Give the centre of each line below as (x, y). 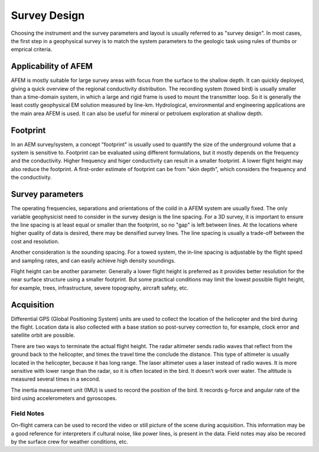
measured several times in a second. (56, 379)
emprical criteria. (32, 50)
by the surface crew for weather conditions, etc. (69, 442)
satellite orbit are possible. (43, 335)
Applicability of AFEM (52, 66)
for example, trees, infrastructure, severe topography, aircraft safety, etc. (100, 288)
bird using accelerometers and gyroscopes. (64, 398)
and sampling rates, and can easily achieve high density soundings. (93, 260)
